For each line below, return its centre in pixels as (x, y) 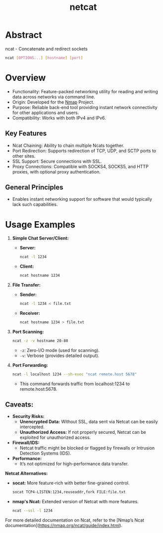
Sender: (28, 295)
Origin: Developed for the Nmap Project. (53, 102)
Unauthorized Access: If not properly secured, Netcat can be (83, 432)
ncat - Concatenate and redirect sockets (46, 49)
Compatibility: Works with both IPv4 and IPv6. (59, 118)
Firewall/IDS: (26, 443)
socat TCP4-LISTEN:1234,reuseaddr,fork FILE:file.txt (69, 492)
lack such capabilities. (35, 204)
